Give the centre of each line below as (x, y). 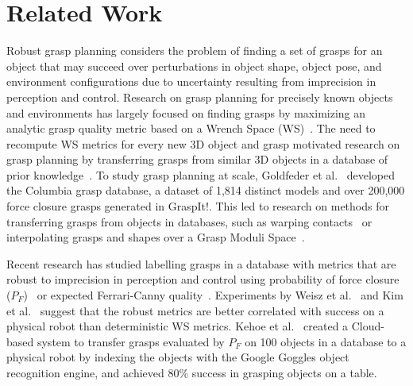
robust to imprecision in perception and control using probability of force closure (203, 279)
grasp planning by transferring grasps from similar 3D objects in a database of (197, 159)
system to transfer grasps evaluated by (131, 341)
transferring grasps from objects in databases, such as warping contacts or (189, 221)
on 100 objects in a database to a (326, 341)
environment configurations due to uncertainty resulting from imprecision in (191, 81)
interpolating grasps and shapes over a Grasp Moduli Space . (156, 237)
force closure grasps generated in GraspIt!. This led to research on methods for (198, 206)
